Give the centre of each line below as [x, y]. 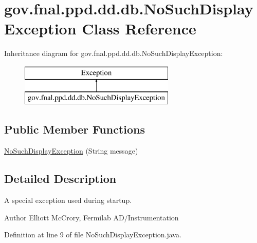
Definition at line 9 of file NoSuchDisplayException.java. [93, 235]
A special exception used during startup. [68, 200]
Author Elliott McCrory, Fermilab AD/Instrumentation [91, 217]
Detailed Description [60, 179]
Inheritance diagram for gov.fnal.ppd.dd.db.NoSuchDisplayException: [114, 53]
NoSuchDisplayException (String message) [71, 151]
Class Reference [139, 29]
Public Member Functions [75, 129]
